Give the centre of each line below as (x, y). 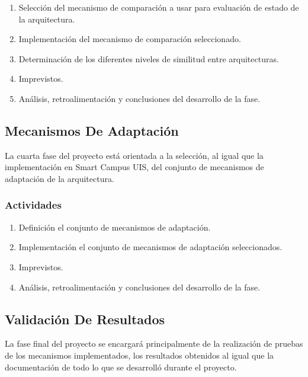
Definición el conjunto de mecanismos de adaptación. (115, 227)
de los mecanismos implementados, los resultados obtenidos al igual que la (139, 355)
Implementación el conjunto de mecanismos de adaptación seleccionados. (150, 247)
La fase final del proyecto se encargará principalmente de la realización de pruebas (154, 344)
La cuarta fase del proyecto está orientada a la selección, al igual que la (134, 155)
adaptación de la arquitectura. (60, 178)
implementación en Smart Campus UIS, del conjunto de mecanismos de (134, 167)
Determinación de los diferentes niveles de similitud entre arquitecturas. (149, 58)
